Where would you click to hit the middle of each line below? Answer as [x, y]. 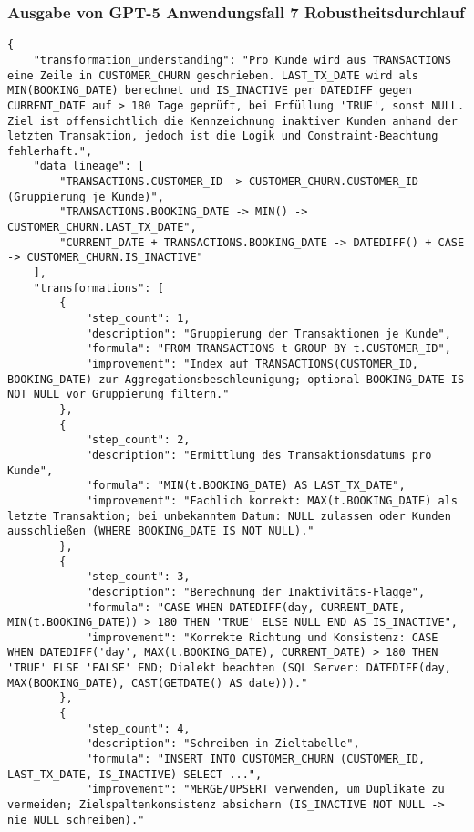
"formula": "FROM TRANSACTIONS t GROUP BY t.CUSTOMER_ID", [268, 349]
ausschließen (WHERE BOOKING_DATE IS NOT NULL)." [161, 531]
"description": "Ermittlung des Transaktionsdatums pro [258, 455]
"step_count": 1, [138, 319]
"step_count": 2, [138, 440]
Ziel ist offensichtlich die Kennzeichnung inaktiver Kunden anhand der [232, 121]
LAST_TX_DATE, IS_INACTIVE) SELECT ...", [135, 774]
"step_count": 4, [138, 728]
